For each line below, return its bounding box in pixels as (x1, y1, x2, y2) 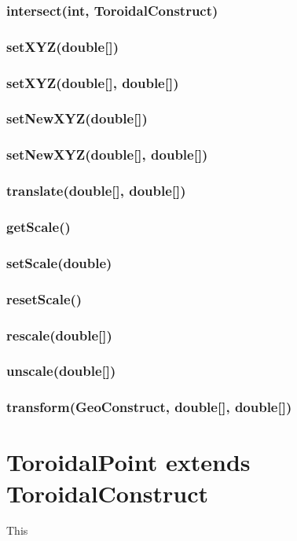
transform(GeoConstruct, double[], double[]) (6, 397, 292, 417)
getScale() (6, 216, 71, 236)
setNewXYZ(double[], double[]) (6, 145, 208, 164)
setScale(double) (6, 252, 112, 272)
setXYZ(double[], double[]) (6, 72, 179, 92)
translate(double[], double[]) (6, 181, 186, 201)
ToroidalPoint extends (6, 446, 251, 478)
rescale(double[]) (6, 325, 112, 344)
